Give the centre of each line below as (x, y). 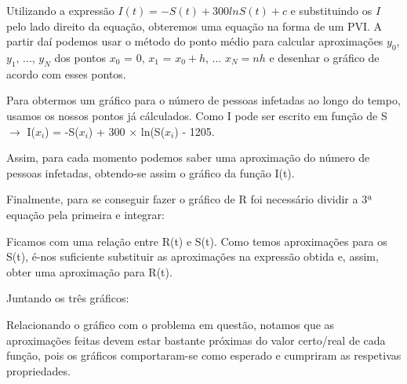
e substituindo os (331, 10)
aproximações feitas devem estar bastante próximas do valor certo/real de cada (196, 340)
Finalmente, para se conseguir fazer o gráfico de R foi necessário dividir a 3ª (189, 199)
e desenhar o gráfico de (324, 57)
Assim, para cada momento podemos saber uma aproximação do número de (188, 157)
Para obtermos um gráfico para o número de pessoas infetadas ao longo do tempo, (203, 100)
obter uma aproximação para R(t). (89, 271)
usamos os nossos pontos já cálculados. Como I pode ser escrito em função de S (197, 115)
